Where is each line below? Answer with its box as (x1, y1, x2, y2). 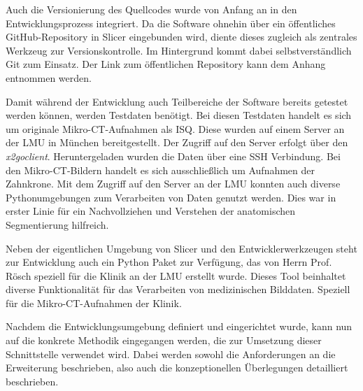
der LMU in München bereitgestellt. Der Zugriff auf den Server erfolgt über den (6, 135, 348, 150)
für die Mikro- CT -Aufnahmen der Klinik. (6, 295, 182, 310)
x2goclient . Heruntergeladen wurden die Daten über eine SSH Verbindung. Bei (6, 148, 341, 163)
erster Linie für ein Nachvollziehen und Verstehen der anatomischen (6, 204, 296, 218)
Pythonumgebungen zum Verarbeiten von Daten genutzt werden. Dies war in (6, 190, 336, 204)
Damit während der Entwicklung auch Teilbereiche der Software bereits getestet (6, 94, 348, 108)
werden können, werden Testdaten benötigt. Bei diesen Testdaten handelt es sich (6, 108, 352, 122)
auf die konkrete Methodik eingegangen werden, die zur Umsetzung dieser (6, 333, 322, 348)
